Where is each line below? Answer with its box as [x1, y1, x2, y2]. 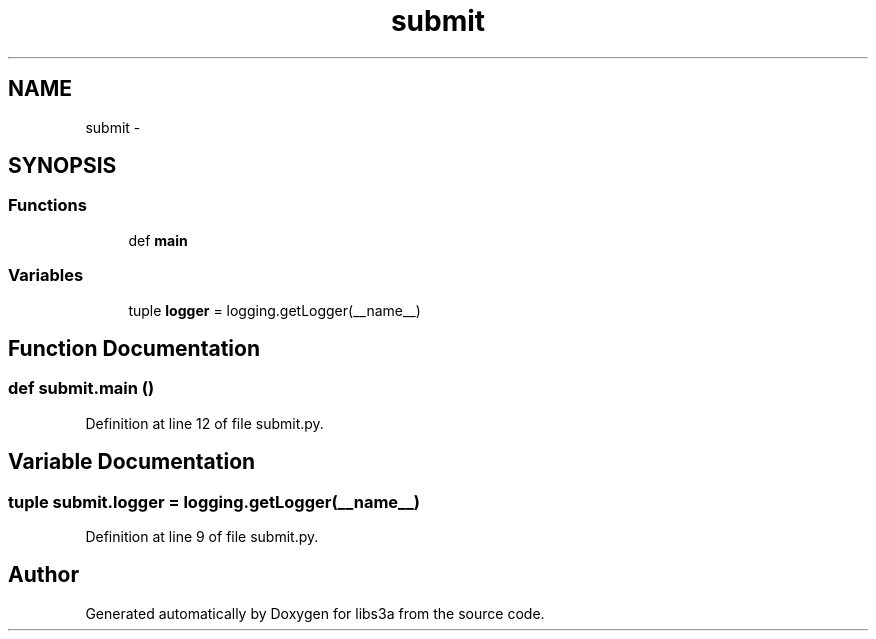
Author [8, 562, 79, 588]
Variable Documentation [8, 449, 256, 475]
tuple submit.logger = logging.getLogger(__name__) [8, 491, 420, 512]
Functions [8, 195, 87, 216]
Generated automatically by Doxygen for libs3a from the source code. [85, 604, 545, 622]
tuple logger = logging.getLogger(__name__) [128, 301, 421, 319]
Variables [8, 265, 84, 286]
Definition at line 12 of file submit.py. [85, 414, 324, 432]
